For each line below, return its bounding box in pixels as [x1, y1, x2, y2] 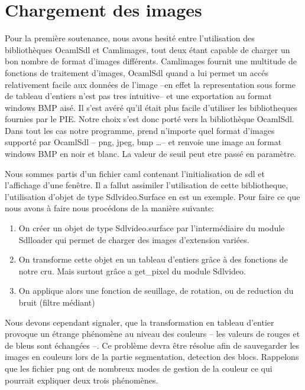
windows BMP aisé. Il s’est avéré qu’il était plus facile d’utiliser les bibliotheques [5, 101, 297, 113]
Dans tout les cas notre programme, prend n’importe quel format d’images [5, 124, 275, 136]
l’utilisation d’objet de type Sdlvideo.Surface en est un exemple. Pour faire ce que [5, 190, 300, 202]
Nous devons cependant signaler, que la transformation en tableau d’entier [5, 316, 274, 328]
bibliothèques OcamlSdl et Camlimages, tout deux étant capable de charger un [5, 43, 290, 55]
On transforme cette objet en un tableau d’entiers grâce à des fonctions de [18, 253, 288, 266]
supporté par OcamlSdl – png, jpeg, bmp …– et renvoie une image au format [5, 136, 282, 148]
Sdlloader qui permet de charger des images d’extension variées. [18, 233, 249, 245]
